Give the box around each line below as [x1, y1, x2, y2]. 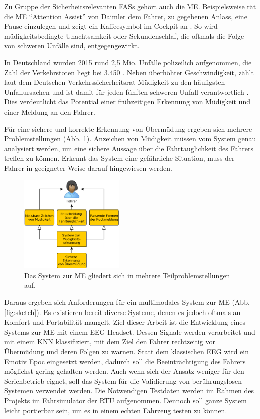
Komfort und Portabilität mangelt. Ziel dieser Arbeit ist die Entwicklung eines [4, 317, 246, 327]
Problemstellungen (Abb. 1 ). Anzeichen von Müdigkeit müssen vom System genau [4, 133, 256, 144]
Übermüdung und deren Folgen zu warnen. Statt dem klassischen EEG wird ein [4, 346, 249, 356]
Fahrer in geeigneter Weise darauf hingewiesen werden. [4, 162, 172, 173]
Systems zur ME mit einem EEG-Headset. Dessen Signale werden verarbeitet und [4, 326, 255, 337]
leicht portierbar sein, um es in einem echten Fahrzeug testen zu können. [4, 405, 227, 415]
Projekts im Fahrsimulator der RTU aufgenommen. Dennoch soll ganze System [4, 395, 247, 405]
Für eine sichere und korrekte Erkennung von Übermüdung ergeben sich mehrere [4, 123, 252, 134]
